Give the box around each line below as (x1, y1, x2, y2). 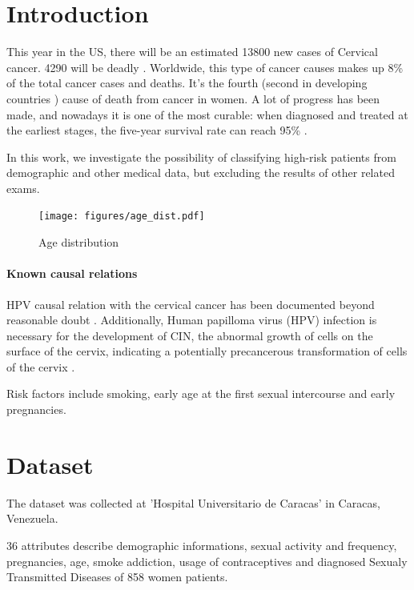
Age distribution (38, 234, 119, 251)
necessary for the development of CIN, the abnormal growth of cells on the (6, 327, 373, 343)
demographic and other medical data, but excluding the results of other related (6, 164, 395, 181)
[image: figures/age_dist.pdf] (38, 211, 205, 223)
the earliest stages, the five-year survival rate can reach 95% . (6, 122, 307, 138)
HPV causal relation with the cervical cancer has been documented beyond (6, 295, 375, 312)
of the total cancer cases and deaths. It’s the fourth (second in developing (6, 74, 368, 91)
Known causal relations (6, 265, 138, 282)
